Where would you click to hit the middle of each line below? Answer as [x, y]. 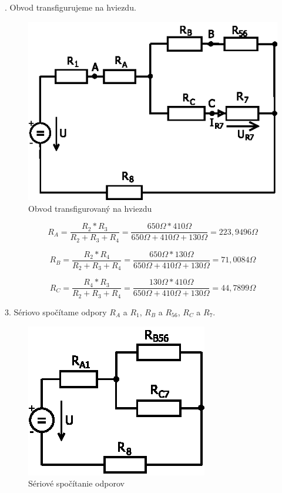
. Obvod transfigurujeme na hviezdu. [70, 7]
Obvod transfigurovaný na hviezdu [90, 208]
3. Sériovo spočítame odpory [56, 312]
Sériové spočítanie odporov [76, 483]
